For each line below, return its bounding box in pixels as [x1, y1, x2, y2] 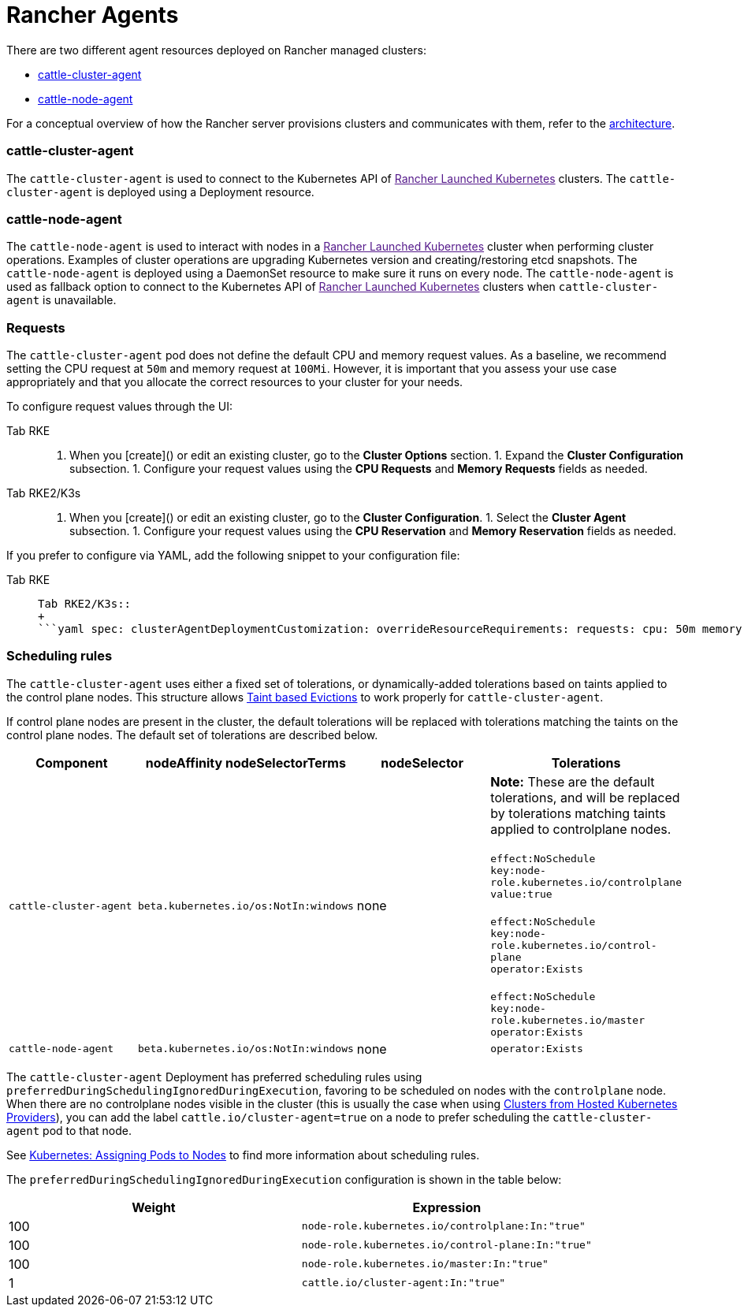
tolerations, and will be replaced [490, 789, 680, 805]
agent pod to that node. [6, 1123, 132, 1137]
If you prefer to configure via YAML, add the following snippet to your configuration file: [6, 549, 460, 562]
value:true [490, 887, 552, 900]
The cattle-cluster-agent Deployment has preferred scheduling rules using [6, 1069, 422, 1084]
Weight [132, 1199, 176, 1215]
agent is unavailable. [6, 293, 117, 307]
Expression [412, 1199, 482, 1215]
